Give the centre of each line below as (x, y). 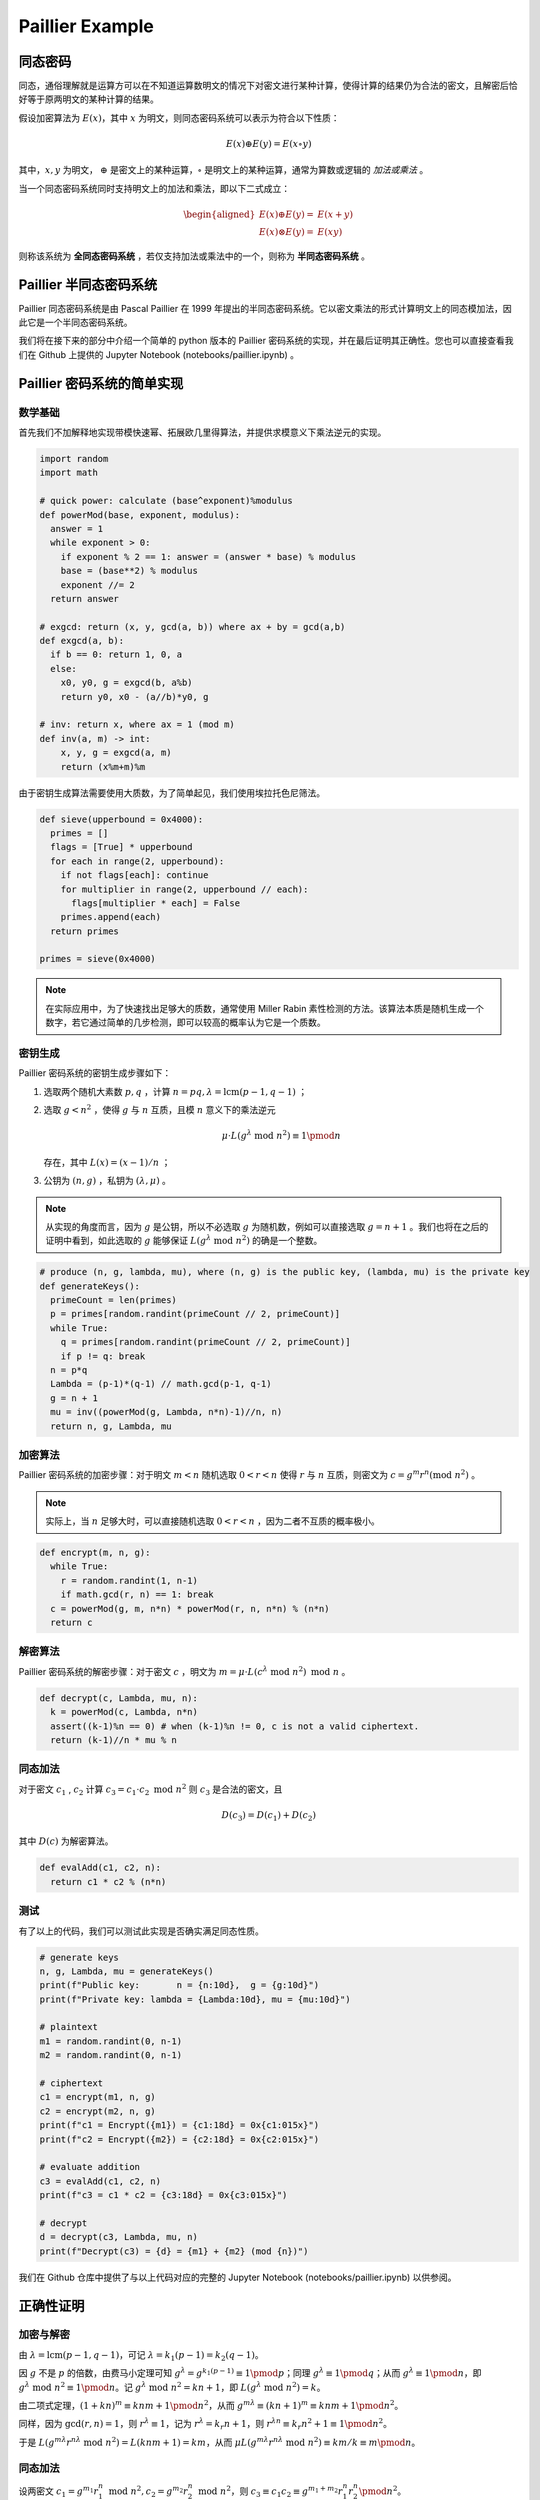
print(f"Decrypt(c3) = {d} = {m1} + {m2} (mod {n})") (174, 2251)
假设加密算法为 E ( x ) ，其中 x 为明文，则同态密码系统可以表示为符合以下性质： (179, 117)
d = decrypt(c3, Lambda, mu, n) (119, 2237)
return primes (85, 931)
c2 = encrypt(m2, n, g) (98, 2111)
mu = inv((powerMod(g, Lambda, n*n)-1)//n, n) (166, 1412)
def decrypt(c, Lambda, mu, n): (119, 1698)
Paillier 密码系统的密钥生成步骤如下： (95, 1073)
